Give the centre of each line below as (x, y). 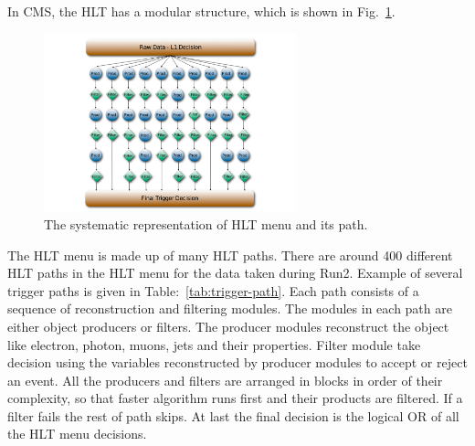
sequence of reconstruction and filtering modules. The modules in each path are (230, 308)
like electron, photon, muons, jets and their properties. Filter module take (214, 344)
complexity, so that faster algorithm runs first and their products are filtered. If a (235, 398)
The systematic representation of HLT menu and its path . (206, 223)
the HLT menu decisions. (77, 434)
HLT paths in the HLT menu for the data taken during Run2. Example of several (235, 273)
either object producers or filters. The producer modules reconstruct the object (228, 326)
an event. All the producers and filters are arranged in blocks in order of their (225, 380)
